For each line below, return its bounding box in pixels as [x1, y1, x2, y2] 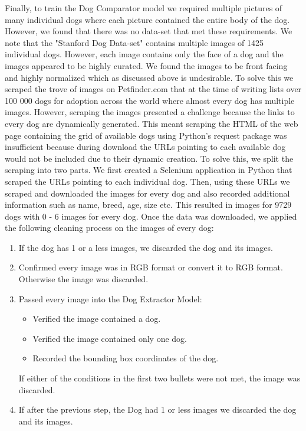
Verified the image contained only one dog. [32, 332, 187, 344]
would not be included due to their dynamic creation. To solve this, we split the [5, 152, 294, 164]
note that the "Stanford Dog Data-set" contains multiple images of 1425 [5, 36, 264, 48]
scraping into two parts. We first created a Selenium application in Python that [5, 164, 292, 176]
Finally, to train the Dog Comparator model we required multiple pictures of [5, 2, 282, 14]
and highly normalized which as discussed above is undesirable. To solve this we [5, 71, 294, 83]
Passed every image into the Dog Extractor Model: [18, 292, 202, 305]
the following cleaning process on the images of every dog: [5, 221, 214, 234]
